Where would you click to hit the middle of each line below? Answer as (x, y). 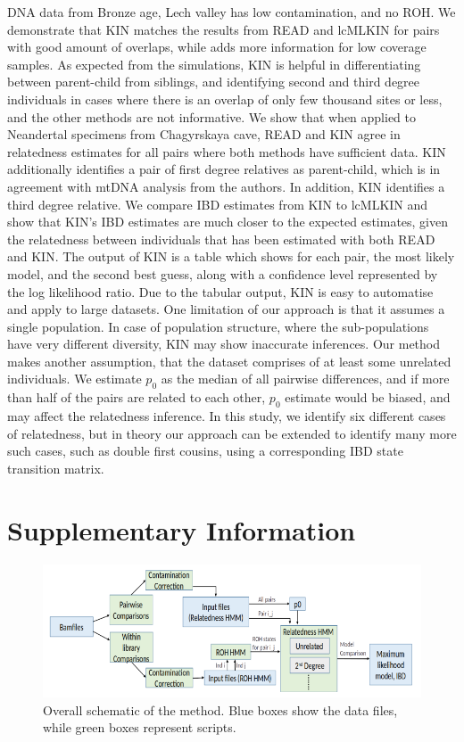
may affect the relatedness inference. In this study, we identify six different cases (227, 416)
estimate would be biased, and (368, 397)
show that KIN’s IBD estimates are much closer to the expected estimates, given (228, 222)
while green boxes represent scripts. (140, 727)
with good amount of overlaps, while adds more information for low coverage (217, 47)
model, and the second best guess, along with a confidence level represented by (223, 273)
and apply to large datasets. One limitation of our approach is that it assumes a (226, 309)
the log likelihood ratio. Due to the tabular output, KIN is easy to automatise (220, 291)
